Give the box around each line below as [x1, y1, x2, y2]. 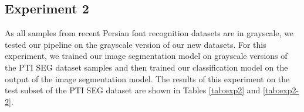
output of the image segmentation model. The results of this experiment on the [5, 72, 290, 85]
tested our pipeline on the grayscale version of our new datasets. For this [5, 38, 266, 50]
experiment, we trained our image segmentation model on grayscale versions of [5, 50, 288, 62]
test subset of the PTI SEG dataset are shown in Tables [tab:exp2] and [5, 84, 261, 96]
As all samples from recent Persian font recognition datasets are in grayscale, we [5, 27, 294, 39]
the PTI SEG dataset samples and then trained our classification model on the [5, 61, 288, 73]
